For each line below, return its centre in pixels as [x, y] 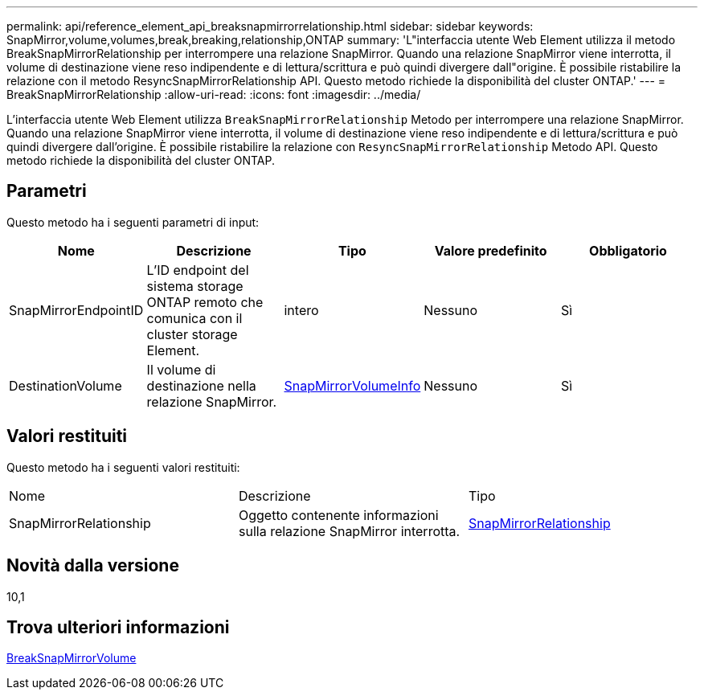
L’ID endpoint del [198, 270]
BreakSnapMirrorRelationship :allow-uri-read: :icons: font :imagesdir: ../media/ [214, 94]
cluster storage [192, 334]
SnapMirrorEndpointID [76, 310]
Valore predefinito [491, 250]
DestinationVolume [65, 385]
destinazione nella [201, 385]
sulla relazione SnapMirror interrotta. [349, 531]
